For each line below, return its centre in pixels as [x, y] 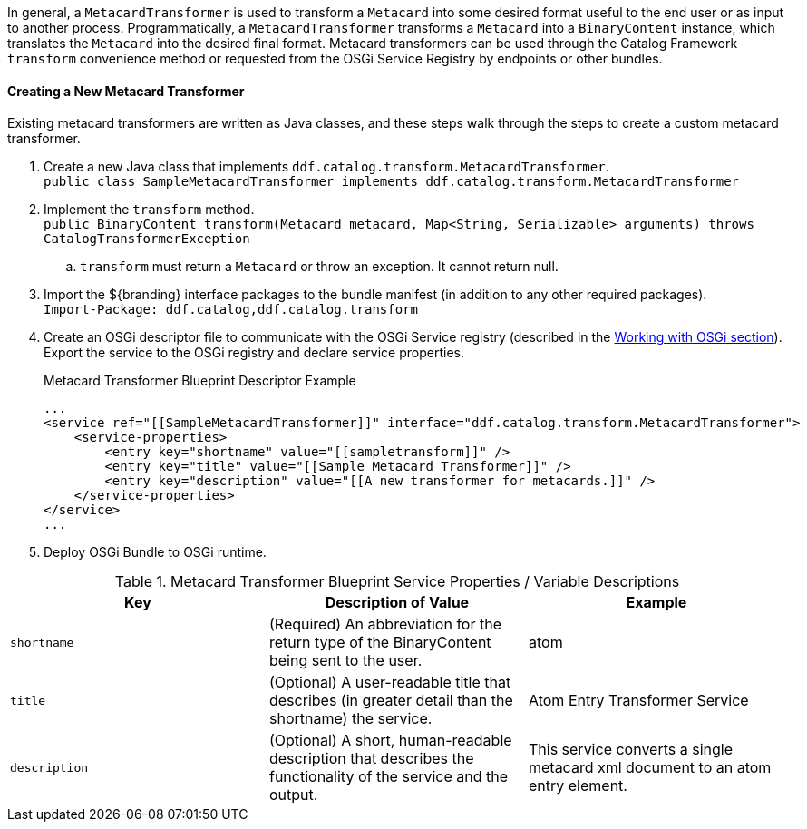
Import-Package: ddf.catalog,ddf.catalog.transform [231, 310]
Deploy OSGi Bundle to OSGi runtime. [155, 552]
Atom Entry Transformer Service [638, 701]
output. [293, 795]
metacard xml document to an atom [650, 768]
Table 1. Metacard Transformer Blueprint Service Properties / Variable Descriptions [397, 582]
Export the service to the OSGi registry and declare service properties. [254, 353]
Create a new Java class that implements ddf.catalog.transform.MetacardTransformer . [326, 167]
